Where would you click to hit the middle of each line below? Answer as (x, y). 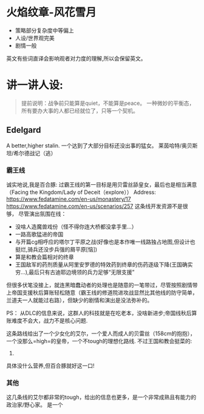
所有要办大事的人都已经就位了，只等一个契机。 (80, 110)
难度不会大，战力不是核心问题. (49, 320)
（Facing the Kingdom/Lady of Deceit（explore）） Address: (81, 192)
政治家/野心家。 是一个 (35, 405)
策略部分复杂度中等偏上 (44, 30)
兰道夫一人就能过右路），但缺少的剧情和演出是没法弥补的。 (80, 300)
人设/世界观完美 (35, 38)
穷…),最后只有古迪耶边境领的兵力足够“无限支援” (75, 272)
